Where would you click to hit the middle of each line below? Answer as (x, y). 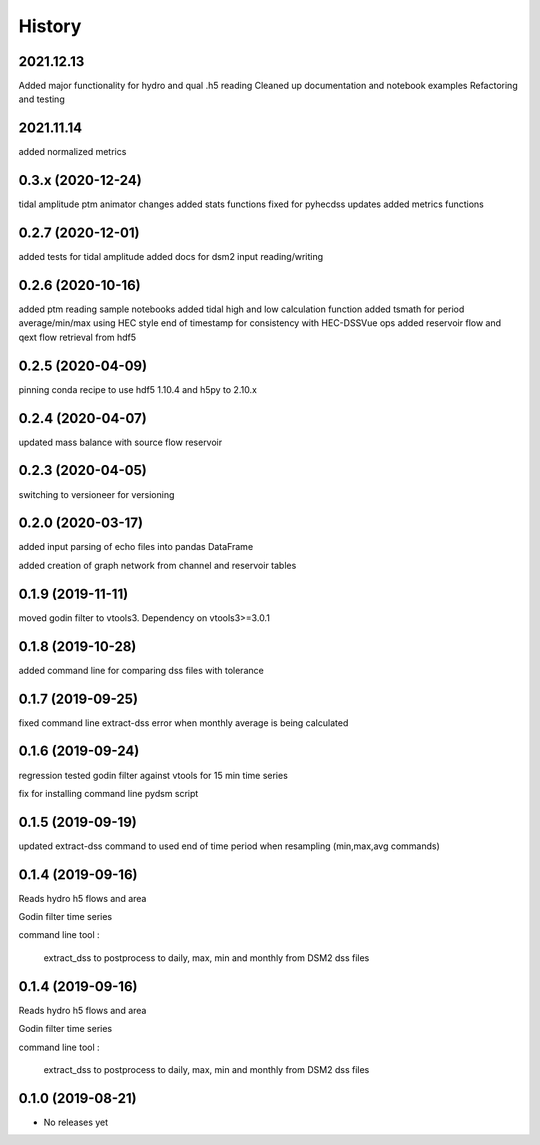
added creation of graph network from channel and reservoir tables (157, 565)
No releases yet (76, 1122)
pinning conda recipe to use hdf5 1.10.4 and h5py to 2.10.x (137, 389)
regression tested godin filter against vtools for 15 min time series (153, 775)
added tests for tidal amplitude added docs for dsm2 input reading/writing (171, 257)
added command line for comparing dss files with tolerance (141, 670)
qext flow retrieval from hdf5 (77, 337)
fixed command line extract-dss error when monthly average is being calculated (183, 722)
